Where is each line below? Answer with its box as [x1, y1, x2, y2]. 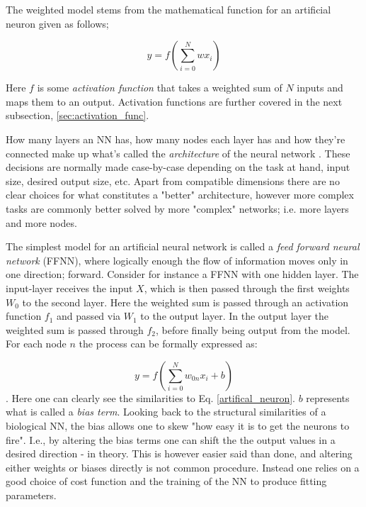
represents [306, 390, 350, 405]
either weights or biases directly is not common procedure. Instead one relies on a [6, 459, 360, 474]
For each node [6, 336, 67, 351]
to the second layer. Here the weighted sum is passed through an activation [22, 294, 349, 309]
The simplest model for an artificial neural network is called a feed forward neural [6, 239, 360, 254]
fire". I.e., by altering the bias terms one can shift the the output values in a [6, 432, 336, 447]
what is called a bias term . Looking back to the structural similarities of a [6, 404, 326, 419]
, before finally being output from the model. [156, 322, 350, 337]
